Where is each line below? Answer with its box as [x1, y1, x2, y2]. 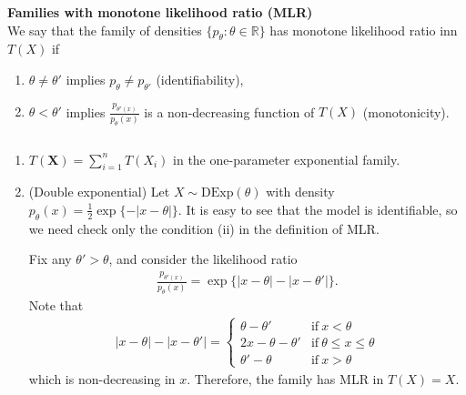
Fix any [28, 249, 72, 268]
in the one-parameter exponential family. [173, 149, 400, 168]
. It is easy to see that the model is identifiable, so [177, 199, 458, 218]
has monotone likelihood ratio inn [269, 20, 458, 39]
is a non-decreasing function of [144, 102, 315, 121]
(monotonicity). [362, 102, 450, 121]
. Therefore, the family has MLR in [187, 369, 384, 388]
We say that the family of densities [7, 20, 202, 39]
